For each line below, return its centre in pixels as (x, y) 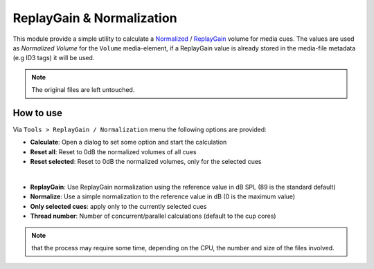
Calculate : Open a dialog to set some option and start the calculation (128, 142)
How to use (37, 113)
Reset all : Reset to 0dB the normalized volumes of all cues (113, 151)
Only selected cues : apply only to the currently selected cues (118, 206)
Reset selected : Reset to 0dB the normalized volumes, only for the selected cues (146, 162)
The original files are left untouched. (83, 90)
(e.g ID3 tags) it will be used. (54, 58)
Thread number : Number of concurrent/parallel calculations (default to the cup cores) (153, 216)
